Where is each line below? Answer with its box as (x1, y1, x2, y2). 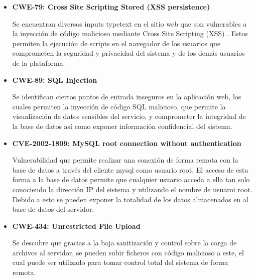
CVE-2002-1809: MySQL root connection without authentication (12, 137, 241, 148)
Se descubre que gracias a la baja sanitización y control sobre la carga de (12, 237, 237, 248)
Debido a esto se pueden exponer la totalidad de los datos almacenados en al (12, 194, 248, 204)
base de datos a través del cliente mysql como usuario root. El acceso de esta (12, 164, 248, 175)
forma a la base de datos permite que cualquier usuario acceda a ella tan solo (12, 174, 250, 185)
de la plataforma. (12, 57, 65, 68)
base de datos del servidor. (12, 204, 94, 214)
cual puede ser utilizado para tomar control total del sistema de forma (12, 257, 228, 267)
